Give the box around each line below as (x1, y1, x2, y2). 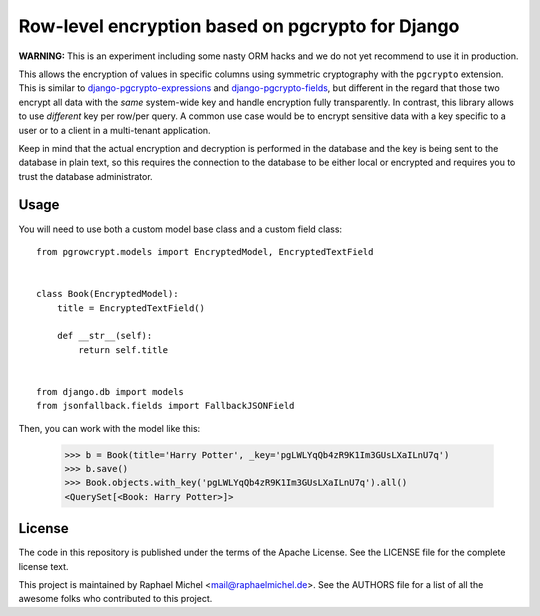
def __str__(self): (56, 330, 153, 342)
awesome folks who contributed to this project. (18, 593, 213, 605)
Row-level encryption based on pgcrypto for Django (18, 15, 460, 37)
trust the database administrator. (18, 170, 154, 182)
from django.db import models (36, 386, 185, 397)
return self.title (78, 344, 169, 355)
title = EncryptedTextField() (56, 302, 205, 314)
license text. (18, 560, 69, 572)
